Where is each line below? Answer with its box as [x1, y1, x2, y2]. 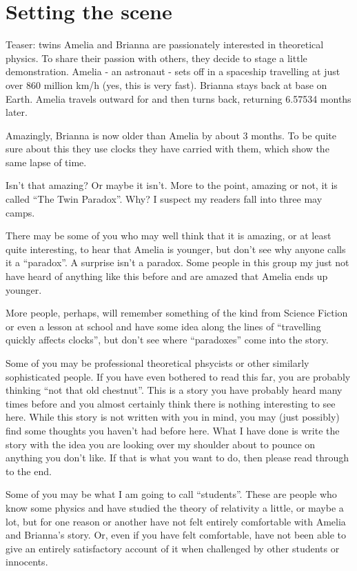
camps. [6, 205, 35, 219]
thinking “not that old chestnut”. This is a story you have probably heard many [6, 383, 343, 397]
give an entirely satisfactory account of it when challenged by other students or [6, 541, 340, 555]
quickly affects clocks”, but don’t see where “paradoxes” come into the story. [6, 332, 329, 347]
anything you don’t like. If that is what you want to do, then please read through [6, 450, 349, 465]
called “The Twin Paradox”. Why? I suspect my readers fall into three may [6, 192, 323, 206]
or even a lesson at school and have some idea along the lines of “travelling [6, 319, 321, 333]
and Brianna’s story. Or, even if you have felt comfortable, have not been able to [6, 528, 347, 542]
